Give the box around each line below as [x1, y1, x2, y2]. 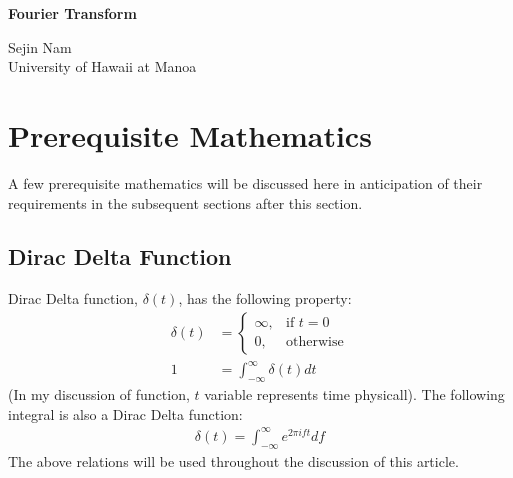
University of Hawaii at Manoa [8, 56, 197, 77]
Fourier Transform [8, 3, 137, 23]
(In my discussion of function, [8, 384, 190, 405]
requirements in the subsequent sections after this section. [8, 192, 363, 213]
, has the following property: [178, 288, 352, 309]
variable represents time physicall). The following [204, 384, 505, 405]
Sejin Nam [8, 36, 72, 57]
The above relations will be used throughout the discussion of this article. [8, 450, 459, 471]
